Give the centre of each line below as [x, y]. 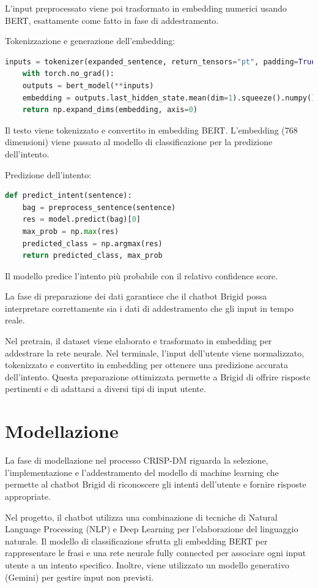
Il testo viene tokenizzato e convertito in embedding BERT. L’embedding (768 [151, 130]
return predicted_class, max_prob [92, 256]
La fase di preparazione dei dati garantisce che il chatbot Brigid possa [136, 296]
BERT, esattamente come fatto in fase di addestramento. [112, 20]
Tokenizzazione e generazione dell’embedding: [90, 41]
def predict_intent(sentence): [68, 196]
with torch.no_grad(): [68, 74]
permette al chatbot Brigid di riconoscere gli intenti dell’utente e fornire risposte [156, 484]
